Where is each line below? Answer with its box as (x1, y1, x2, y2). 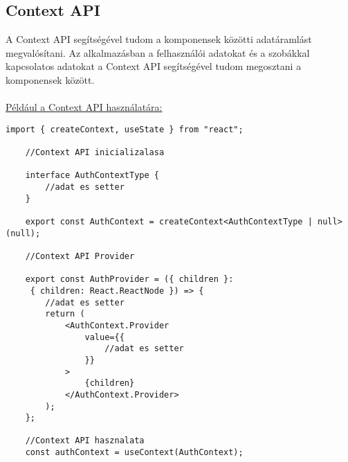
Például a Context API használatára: (6, 100, 163, 114)
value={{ (84, 332, 125, 342)
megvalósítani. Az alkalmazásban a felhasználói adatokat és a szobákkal (6, 45, 310, 60)
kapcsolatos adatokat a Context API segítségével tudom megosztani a (6, 59, 302, 73)
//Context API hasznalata (25, 436, 145, 446)
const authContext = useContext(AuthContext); (25, 447, 244, 458)
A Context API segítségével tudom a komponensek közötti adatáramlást (6, 32, 312, 46)
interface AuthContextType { (25, 170, 159, 181)
